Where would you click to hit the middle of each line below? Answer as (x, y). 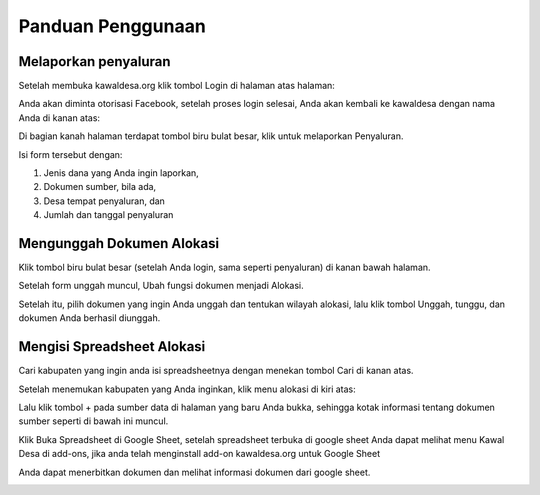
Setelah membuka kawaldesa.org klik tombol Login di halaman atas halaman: (176, 86)
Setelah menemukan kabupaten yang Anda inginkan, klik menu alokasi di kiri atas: (187, 389)
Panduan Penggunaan (112, 26)
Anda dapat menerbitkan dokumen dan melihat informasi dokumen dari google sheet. (194, 472)
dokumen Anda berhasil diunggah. (89, 318)
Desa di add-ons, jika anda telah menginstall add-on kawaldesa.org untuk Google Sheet (199, 454)
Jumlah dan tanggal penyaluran (108, 215)
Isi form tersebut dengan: (70, 154)
